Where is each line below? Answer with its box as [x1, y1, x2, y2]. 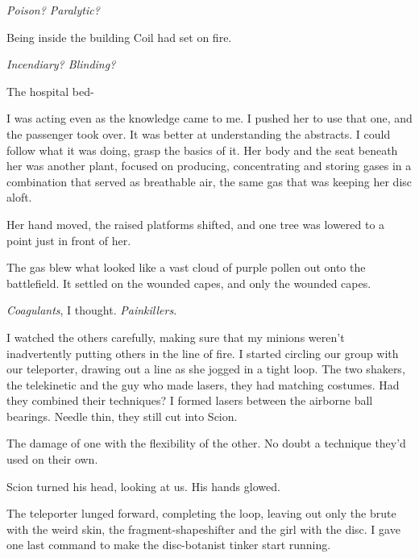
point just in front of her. [6, 231, 131, 248]
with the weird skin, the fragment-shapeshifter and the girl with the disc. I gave [6, 520, 400, 537]
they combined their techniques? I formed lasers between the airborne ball [6, 392, 373, 409]
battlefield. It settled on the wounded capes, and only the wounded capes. [6, 274, 371, 291]
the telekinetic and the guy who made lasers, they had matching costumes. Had [6, 376, 400, 393]
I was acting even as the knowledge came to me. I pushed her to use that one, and [6, 110, 413, 127]
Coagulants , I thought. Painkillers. [6, 302, 177, 319]
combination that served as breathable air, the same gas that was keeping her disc [6, 173, 413, 189]
